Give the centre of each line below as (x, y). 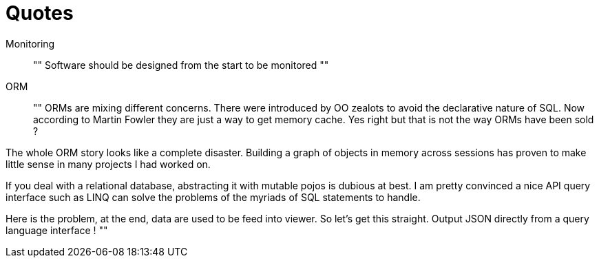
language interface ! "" (57, 230)
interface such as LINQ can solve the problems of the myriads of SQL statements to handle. (213, 197)
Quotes (40, 13)
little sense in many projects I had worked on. (108, 164)
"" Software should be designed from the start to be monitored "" (181, 65)
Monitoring (30, 43)
